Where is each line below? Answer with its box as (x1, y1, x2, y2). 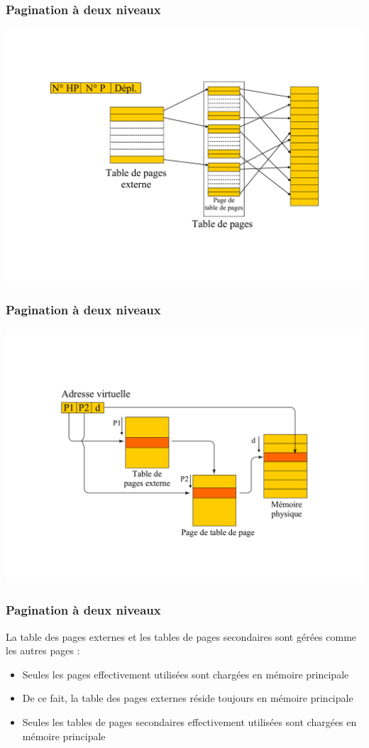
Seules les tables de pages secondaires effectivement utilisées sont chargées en (22, 714, 357, 729)
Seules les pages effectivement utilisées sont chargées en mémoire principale (22, 666, 349, 681)
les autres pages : (6, 643, 80, 658)
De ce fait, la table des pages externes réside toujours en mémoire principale (22, 691, 353, 705)
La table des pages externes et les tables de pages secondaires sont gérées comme (6, 629, 357, 644)
